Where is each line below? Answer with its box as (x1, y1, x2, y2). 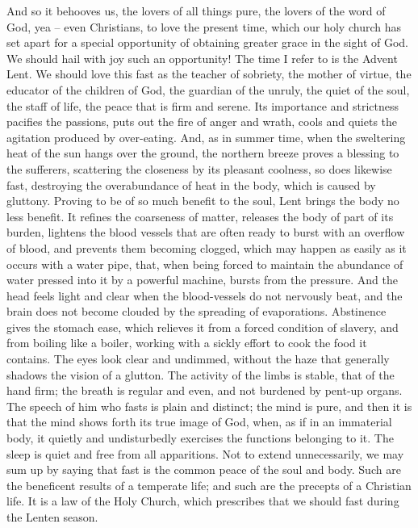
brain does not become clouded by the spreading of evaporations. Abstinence (6, 303, 387, 320)
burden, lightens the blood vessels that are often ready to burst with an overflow (6, 224, 405, 241)
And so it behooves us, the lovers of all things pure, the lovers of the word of (6, 2, 386, 19)
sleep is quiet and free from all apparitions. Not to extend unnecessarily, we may (6, 445, 404, 462)
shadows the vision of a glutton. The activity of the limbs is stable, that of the (6, 366, 395, 383)
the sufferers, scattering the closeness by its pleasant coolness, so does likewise (6, 160, 392, 177)
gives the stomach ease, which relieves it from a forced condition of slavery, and (6, 318, 399, 335)
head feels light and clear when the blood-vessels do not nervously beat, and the (6, 287, 403, 304)
